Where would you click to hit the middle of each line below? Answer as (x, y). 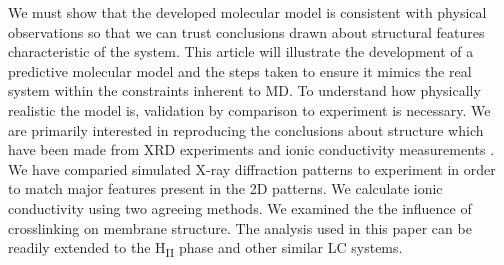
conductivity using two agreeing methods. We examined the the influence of (240, 207)
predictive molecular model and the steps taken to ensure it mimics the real (240, 70)
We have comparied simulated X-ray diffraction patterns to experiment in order (252, 168)
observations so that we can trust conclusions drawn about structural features (246, 31)
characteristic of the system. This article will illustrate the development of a (241, 51)
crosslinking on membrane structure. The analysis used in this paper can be (240, 227)
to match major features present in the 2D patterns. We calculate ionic (225, 188)
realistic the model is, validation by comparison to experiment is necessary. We (249, 109)
